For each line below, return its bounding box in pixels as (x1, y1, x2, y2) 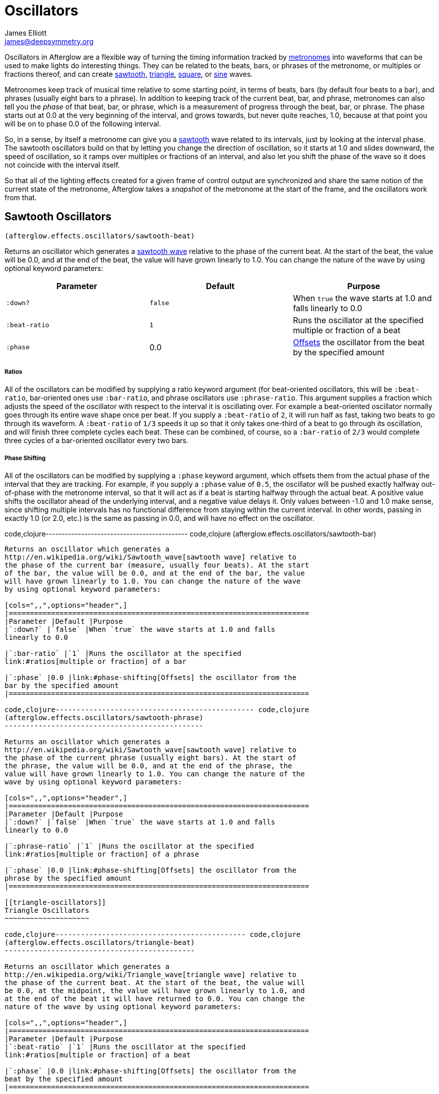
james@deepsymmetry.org (5, 37, 94, 46)
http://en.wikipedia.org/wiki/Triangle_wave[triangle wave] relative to (5, 971, 297, 979)
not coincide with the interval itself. (5, 160, 120, 169)
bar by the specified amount (5, 681, 119, 690)
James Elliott (5, 28, 47, 37)
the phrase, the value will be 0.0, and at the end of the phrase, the (5, 762, 292, 770)
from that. (5, 193, 37, 202)
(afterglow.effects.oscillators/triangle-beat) (5, 938, 195, 947)
